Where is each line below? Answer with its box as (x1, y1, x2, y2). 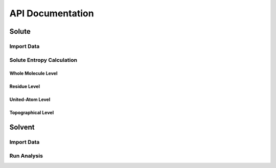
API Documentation (9, 8, 94, 19)
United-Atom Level (9, 97, 51, 103)
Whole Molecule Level (9, 70, 58, 77)
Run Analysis (9, 152, 43, 159)
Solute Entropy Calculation (9, 56, 78, 63)
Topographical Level (9, 110, 54, 116)
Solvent (9, 123, 35, 132)
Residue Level (9, 83, 40, 89)
